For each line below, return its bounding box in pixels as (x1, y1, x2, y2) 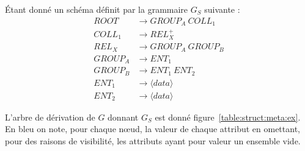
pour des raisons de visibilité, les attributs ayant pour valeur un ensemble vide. (5, 135, 301, 147)
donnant (108, 110, 139, 123)
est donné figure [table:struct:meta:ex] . (155, 110, 301, 123)
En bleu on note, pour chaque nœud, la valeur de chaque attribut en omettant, (5, 122, 300, 135)
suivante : (204, 3, 240, 15)
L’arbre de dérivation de (5, 110, 95, 123)
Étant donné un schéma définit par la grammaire (5, 3, 188, 15)
